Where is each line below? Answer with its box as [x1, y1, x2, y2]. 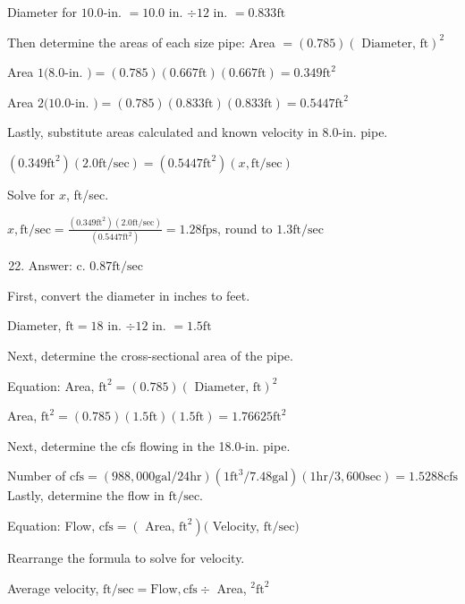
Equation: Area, [7, 376, 95, 395]
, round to [217, 218, 273, 237]
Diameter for [7, 3, 78, 21]
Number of [7, 466, 66, 485]
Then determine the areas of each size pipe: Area [7, 32, 275, 51]
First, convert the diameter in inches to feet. [7, 285, 250, 304]
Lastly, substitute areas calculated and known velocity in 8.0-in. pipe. [7, 123, 388, 141]
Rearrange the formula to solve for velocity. [7, 548, 245, 566]
